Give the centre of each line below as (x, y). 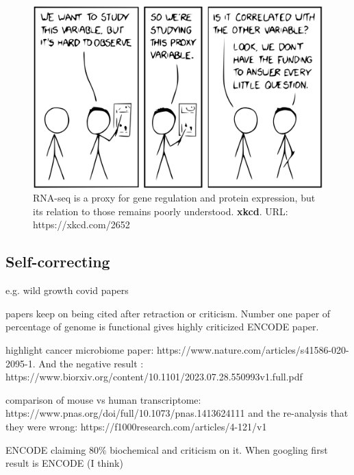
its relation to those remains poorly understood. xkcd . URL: (161, 211)
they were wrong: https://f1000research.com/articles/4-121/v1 (136, 426)
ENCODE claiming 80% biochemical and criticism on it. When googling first (167, 449)
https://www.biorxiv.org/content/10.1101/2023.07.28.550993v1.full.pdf (154, 377)
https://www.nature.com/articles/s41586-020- (253, 350)
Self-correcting (58, 261)
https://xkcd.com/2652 (81, 224)
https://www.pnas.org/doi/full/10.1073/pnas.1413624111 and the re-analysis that (177, 413)
